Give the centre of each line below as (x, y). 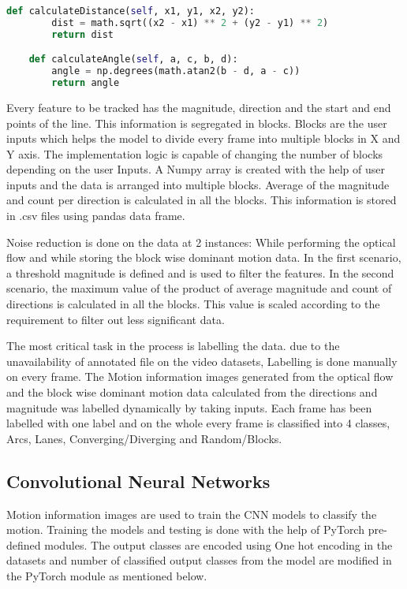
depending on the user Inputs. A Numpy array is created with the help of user (196, 169)
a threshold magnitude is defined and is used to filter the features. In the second (200, 272)
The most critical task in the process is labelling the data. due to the (173, 346)
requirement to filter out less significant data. (116, 319)
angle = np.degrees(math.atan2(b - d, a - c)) (176, 71)
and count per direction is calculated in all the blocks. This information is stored (202, 200)
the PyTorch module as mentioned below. (107, 575)
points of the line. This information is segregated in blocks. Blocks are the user (197, 123)
